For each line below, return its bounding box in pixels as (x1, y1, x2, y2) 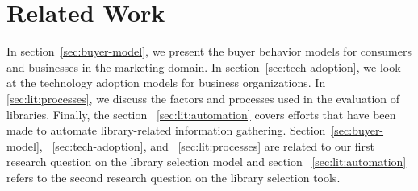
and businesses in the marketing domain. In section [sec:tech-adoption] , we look (6, 58, 401, 75)
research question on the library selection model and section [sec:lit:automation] (6, 153, 407, 170)
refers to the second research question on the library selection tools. (6, 168, 341, 185)
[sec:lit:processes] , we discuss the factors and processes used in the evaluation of (6, 89, 400, 106)
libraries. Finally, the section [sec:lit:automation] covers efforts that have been (6, 106, 396, 122)
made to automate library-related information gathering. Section (6, 122, 326, 139)
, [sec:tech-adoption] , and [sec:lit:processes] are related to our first (39, 137, 375, 154)
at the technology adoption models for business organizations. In (6, 74, 326, 91)
